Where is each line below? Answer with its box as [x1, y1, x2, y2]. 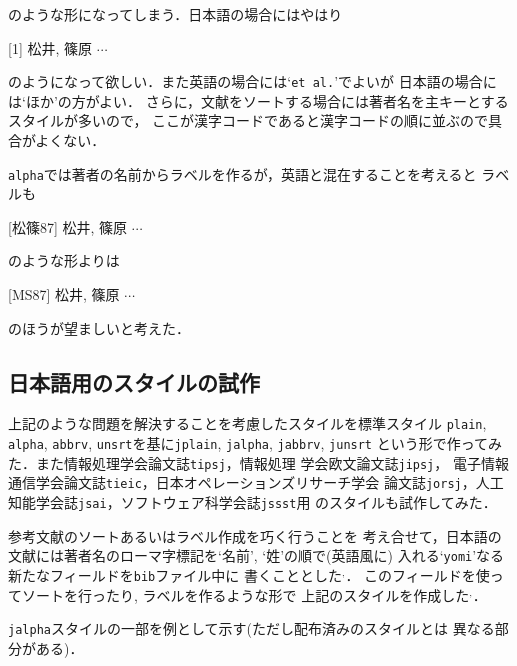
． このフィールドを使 [345, 564, 490, 585]
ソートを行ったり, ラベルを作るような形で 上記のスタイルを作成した [21, 584, 470, 605]
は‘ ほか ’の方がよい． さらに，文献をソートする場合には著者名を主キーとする [8, 90, 509, 111]
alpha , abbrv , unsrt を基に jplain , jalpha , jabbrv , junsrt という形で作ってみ [8, 433, 502, 454]
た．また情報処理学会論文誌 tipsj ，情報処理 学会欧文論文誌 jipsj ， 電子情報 [8, 452, 509, 473]
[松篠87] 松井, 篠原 [8, 216, 127, 237]
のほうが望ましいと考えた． [8, 317, 190, 338]
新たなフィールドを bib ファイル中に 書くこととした [8, 564, 342, 585]
